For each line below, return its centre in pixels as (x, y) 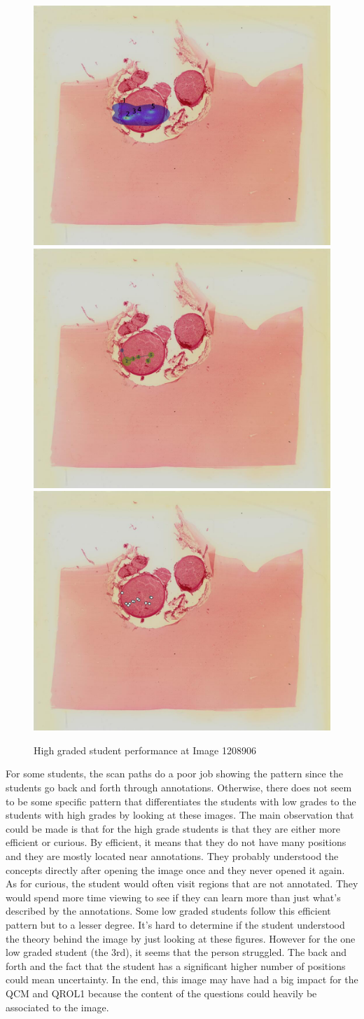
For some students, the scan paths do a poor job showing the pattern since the (174, 774)
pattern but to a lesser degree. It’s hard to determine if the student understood (175, 924)
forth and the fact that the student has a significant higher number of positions (176, 965)
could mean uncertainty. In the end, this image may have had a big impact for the (182, 979)
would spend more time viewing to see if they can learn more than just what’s (173, 897)
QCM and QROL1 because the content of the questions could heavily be (161, 993)
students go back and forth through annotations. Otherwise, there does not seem (179, 788)
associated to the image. (57, 1007)
